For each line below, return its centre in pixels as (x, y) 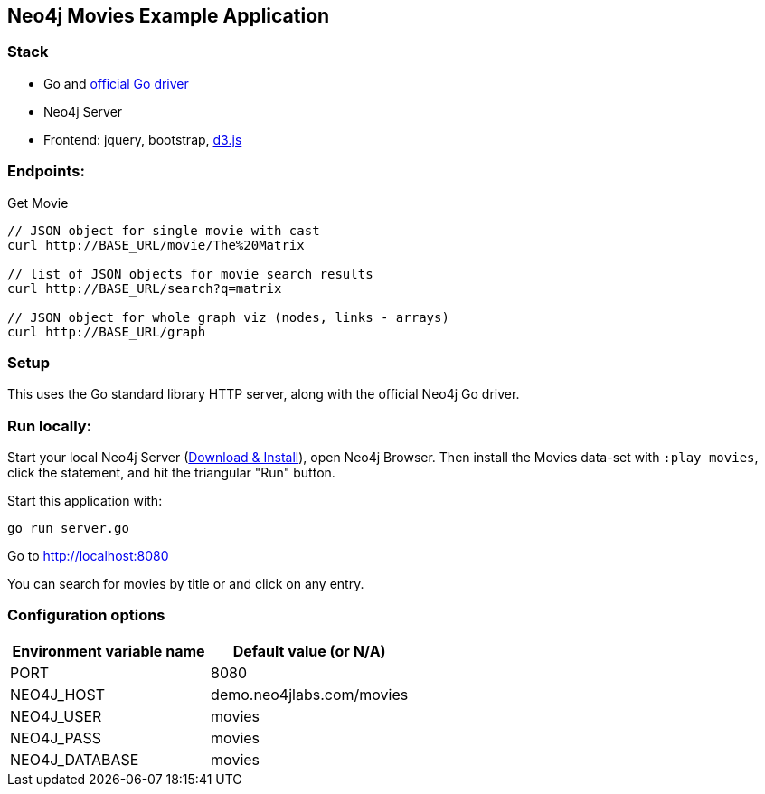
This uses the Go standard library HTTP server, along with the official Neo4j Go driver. (264, 394)
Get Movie (38, 203)
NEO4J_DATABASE (75, 759)
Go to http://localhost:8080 (88, 556)
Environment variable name (109, 651)
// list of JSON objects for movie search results (190, 274)
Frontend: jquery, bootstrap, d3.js (143, 139)
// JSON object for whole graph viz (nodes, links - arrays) (228, 317)
